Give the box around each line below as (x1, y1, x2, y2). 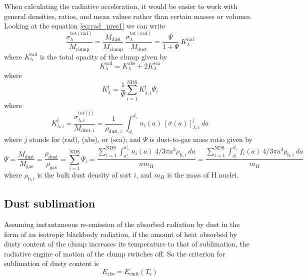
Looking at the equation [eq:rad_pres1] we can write (4, 20, 165, 31)
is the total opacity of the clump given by (40, 51, 167, 61)
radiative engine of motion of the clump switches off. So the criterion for (4, 248, 225, 258)
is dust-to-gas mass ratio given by (149, 134, 253, 144)
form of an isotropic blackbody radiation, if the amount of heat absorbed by (4, 228, 237, 239)
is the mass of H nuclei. (167, 169, 239, 179)
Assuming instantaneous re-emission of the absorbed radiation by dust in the (4, 218, 240, 229)
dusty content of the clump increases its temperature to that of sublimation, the (4, 238, 249, 249)
